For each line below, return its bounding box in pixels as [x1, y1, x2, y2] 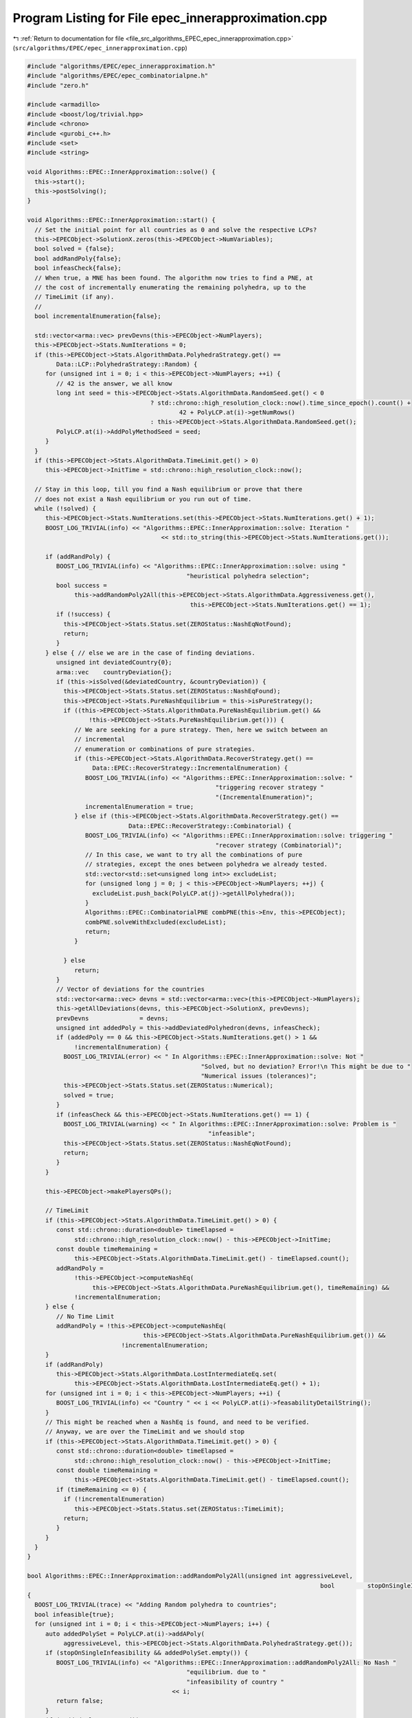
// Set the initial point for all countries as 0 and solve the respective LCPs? [34, 225, 317, 234]
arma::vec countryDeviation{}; [56, 668, 172, 676]
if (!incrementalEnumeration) [62, 1495, 165, 1503]
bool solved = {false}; [34, 245, 115, 253]
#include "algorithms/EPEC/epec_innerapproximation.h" [27, 62, 216, 70]
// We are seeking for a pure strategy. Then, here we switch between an [74, 726, 328, 733]
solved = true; [62, 1091, 115, 1099]
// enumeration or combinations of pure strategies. [74, 745, 255, 752]
